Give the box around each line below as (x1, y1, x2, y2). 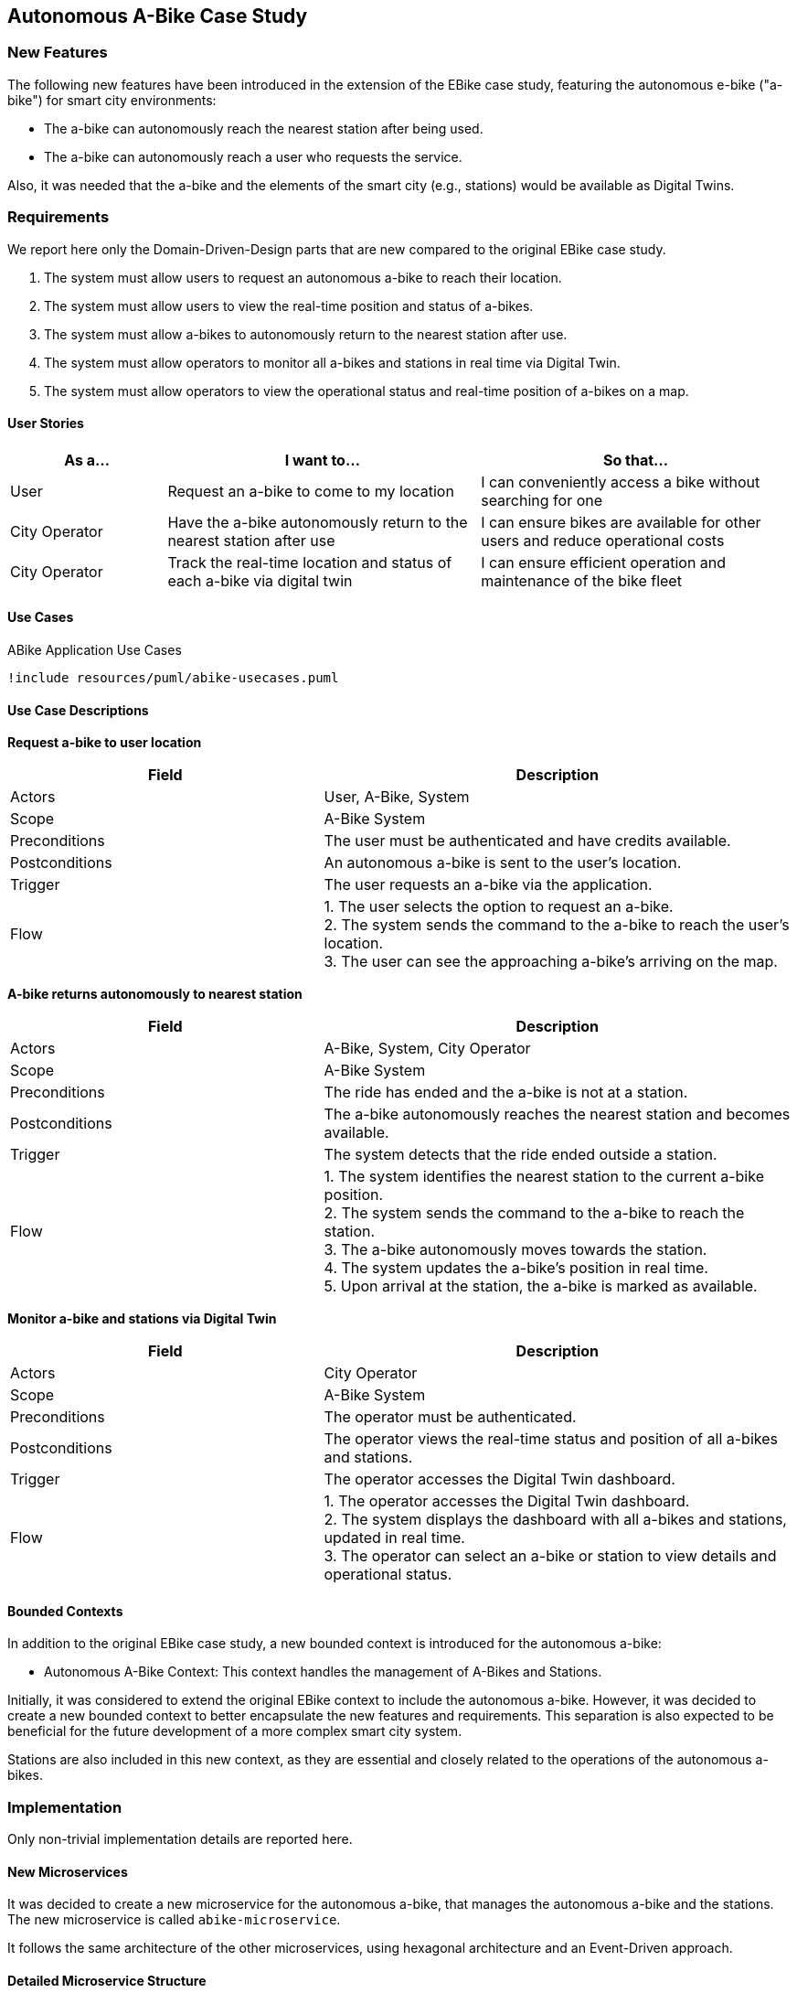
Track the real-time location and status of (167, 552, 452, 572)
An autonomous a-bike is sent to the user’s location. (324, 853, 682, 873)
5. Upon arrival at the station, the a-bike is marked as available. (324, 1277, 758, 1296)
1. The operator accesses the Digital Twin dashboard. (324, 1492, 690, 1511)
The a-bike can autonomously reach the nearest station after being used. (44, 120, 484, 136)
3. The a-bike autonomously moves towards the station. (324, 1240, 707, 1259)
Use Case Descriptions (7, 702, 149, 718)
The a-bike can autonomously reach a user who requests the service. (44, 148, 462, 165)
